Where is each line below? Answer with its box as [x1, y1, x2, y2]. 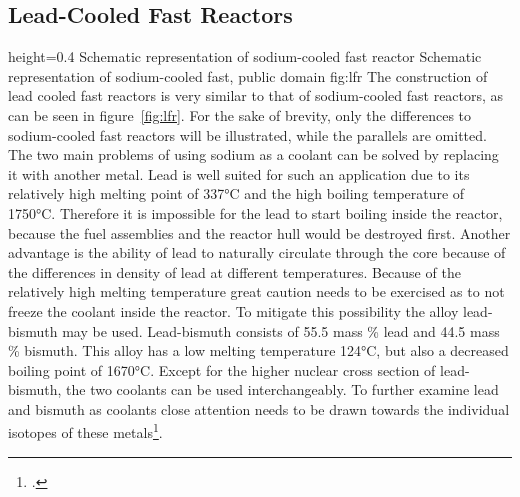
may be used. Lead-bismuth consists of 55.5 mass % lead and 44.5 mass [62, 320, 500, 341]
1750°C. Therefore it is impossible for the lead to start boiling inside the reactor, [8, 202, 503, 223]
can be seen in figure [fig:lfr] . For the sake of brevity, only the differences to [8, 104, 472, 125]
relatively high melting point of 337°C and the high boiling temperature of [8, 183, 465, 204]
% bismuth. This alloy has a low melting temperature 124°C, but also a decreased [8, 340, 509, 361]
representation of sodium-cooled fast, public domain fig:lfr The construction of [8, 65, 488, 86]
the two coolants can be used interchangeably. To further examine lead [66, 379, 499, 400]
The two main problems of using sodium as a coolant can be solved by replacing [8, 144, 499, 165]
